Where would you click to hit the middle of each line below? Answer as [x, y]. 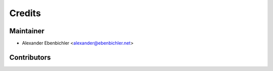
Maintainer [27, 31]
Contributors [30, 57]
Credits [25, 13]
